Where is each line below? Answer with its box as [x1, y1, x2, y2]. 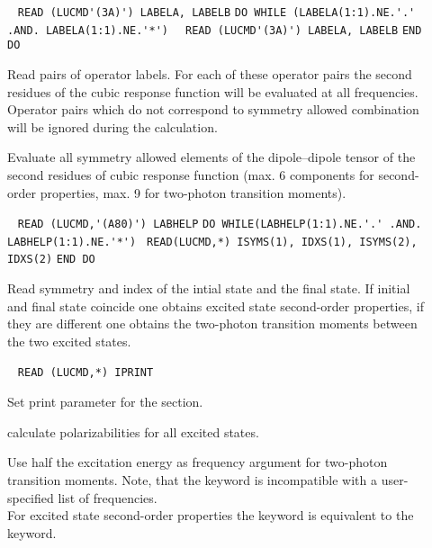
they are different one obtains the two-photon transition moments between [7, 314, 418, 333]
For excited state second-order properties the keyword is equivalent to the [7, 506, 414, 525]
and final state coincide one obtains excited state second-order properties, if [7, 296, 424, 315]
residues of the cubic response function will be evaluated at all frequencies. [7, 82, 418, 101]
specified [7, 488, 54, 507]
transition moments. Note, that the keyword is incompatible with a [7, 470, 377, 489]
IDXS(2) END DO [7, 253, 95, 266]
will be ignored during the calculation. [7, 117, 218, 136]
